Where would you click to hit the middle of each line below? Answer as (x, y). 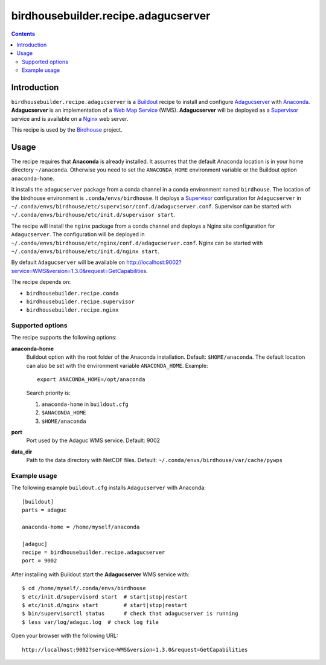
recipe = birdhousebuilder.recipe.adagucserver (94, 552)
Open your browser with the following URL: (65, 636)
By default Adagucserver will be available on (68, 262)
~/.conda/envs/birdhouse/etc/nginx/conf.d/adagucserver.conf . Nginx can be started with (137, 243)
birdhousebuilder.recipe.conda (72, 293)
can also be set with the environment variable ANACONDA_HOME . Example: (117, 365)
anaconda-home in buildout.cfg (85, 404)
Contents (23, 34)
